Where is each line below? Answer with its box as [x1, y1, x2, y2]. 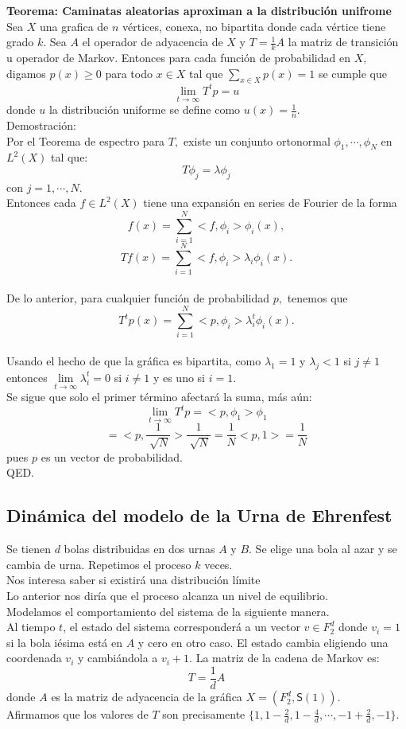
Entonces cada [6, 194, 76, 211]
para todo [105, 64, 153, 81]
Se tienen [6, 540, 51, 557]
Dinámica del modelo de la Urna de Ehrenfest [6, 503, 392, 528]
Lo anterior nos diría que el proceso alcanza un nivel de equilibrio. [6, 587, 329, 604]
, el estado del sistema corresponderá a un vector [63, 618, 300, 635]
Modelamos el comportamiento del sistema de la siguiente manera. [6, 602, 330, 619]
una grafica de [39, 18, 109, 34]
